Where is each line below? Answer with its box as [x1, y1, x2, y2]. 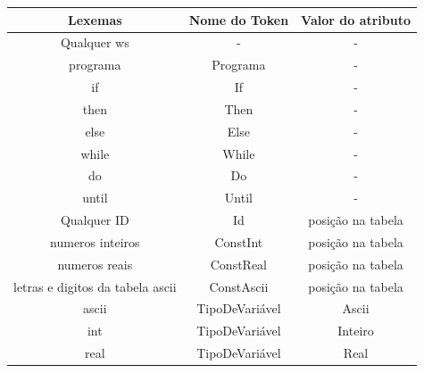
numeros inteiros [50, 232, 140, 251]
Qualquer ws [60, 33, 129, 52]
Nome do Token [188, 10, 289, 29]
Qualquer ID [60, 211, 129, 229]
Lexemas [68, 10, 122, 29]
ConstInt [214, 232, 263, 251]
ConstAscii [209, 277, 269, 295]
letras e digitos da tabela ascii [13, 277, 177, 295]
